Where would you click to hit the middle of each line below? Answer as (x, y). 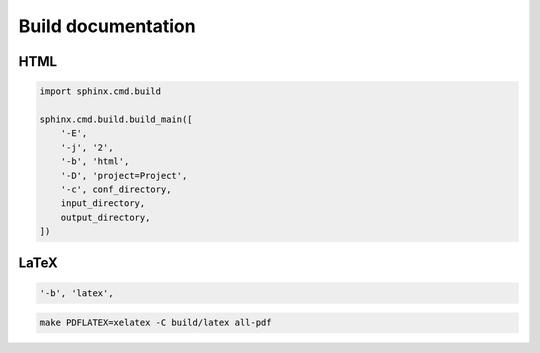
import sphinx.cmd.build (100, 91)
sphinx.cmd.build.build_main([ (116, 119)
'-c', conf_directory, (116, 189)
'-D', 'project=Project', (124, 175)
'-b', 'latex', (76, 293)
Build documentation (107, 26)
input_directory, (103, 203)
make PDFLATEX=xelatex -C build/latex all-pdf (155, 323)
